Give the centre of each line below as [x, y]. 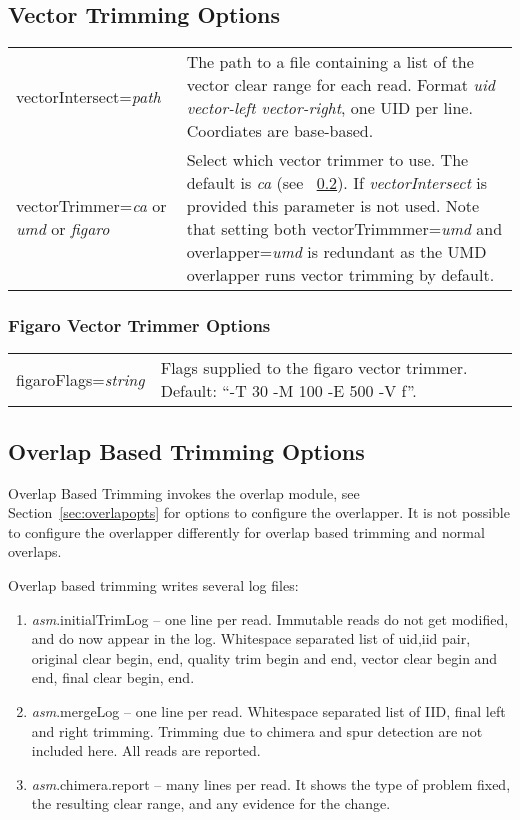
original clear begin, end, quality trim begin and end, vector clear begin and [264, 657]
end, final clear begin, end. [113, 677]
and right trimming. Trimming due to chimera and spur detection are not [257, 730]
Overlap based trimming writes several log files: [153, 585]
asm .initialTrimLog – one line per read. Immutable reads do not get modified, [270, 618]
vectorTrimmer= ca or [91, 206]
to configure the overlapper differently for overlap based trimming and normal [246, 531]
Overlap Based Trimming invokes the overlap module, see [184, 492]
